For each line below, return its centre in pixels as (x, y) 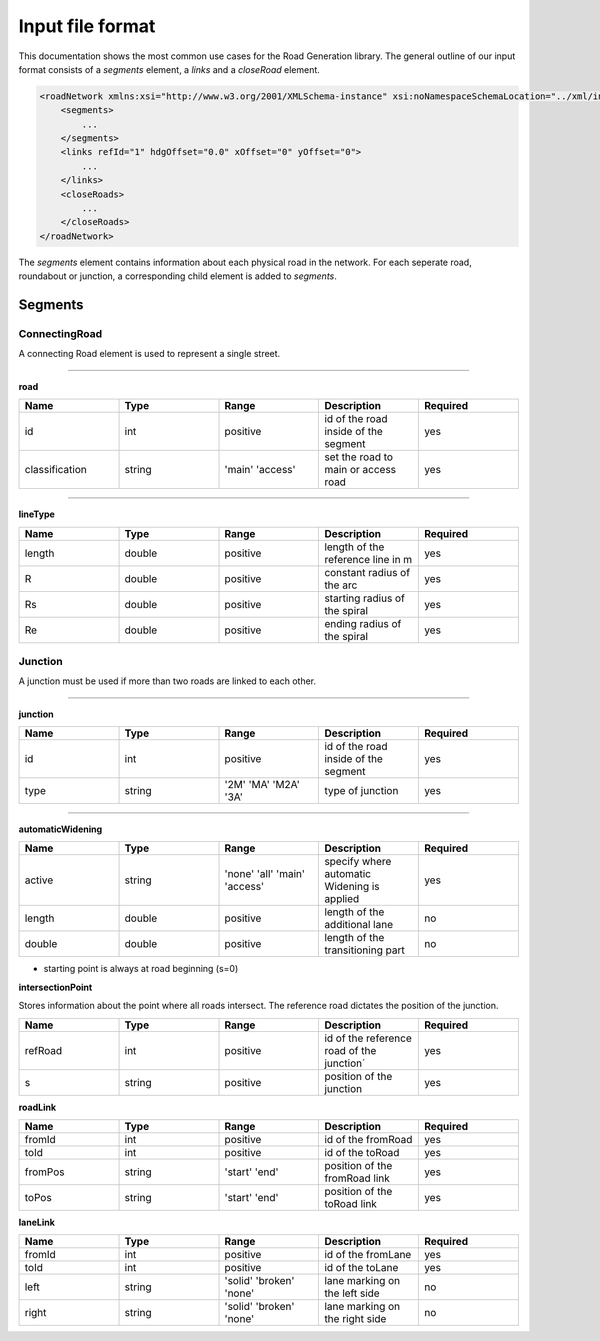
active (39, 880)
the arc (341, 585)
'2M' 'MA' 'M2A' (262, 785)
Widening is (352, 887)
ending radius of (363, 623)
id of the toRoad (362, 1153)
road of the (350, 1050)
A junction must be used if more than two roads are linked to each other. (167, 681)
